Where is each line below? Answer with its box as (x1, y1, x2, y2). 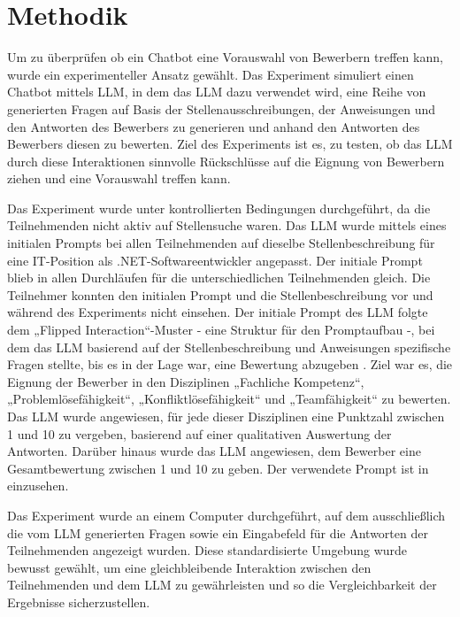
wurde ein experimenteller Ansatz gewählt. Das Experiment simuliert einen (7, 65, 414, 83)
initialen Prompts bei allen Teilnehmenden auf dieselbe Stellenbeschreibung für (7, 234, 435, 252)
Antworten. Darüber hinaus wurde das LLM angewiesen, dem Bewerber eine (7, 442, 421, 460)
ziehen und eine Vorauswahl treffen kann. (7, 169, 231, 188)
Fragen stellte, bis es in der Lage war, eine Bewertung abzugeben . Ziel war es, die (7, 355, 453, 374)
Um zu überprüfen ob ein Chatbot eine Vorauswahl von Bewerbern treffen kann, (7, 48, 443, 66)
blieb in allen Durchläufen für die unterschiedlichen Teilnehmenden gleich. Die (7, 268, 431, 287)
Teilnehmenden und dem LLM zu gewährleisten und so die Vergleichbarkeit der (7, 575, 437, 594)
